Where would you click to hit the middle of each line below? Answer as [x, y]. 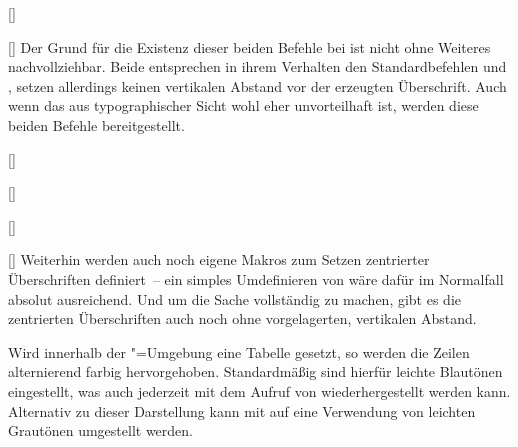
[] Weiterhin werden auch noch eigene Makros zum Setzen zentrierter [219, 259]
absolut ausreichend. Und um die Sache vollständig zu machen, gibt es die [235, 298]
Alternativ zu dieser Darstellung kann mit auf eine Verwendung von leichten [242, 410]
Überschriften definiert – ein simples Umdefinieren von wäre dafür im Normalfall [256, 278]
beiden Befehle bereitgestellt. [96, 124]
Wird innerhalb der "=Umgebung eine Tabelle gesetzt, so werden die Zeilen [239, 351]
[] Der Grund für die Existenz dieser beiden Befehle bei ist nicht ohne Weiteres [249, 46]
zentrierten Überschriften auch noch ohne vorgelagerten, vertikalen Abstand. [242, 318]
